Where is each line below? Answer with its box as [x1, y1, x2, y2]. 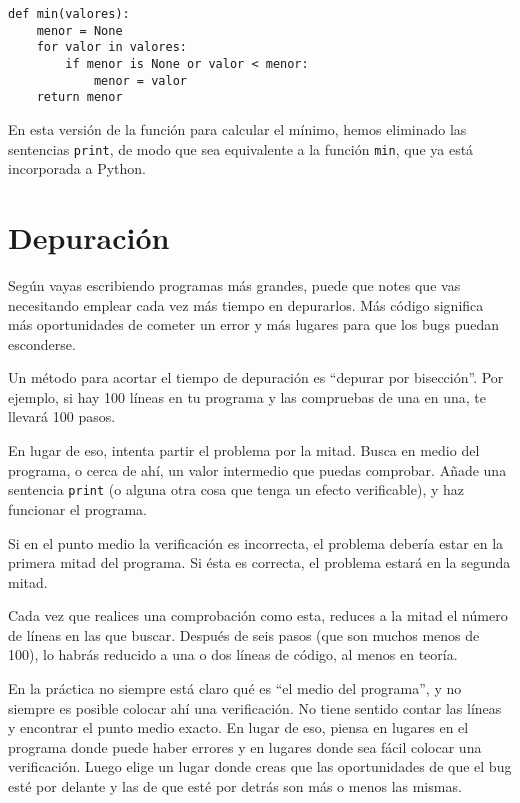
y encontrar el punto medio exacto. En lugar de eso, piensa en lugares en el [8, 717, 469, 738]
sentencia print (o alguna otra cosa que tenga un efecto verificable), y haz [8, 479, 464, 500]
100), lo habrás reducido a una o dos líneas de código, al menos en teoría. [8, 644, 458, 665]
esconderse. [8, 333, 76, 354]
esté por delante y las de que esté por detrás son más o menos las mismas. [8, 776, 462, 797]
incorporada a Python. [8, 158, 146, 179]
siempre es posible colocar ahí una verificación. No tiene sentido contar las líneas [8, 697, 502, 718]
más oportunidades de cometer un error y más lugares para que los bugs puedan [8, 314, 500, 335]
